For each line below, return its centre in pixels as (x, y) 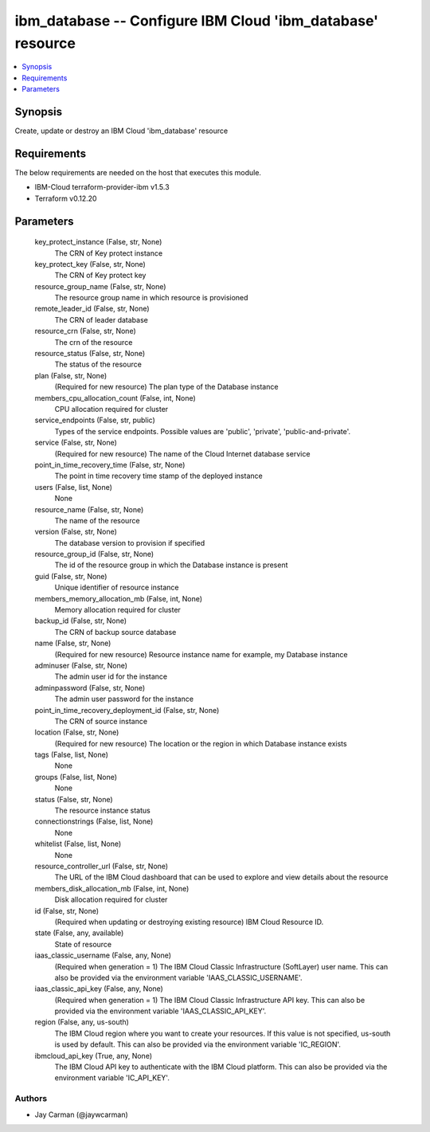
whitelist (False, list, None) (78, 844)
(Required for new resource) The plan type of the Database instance (166, 387)
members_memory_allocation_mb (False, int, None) (119, 598)
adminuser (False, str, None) (81, 665)
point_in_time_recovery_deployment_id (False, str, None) (127, 710)
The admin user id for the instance (111, 676)
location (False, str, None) (77, 732)
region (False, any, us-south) (82, 1022)
